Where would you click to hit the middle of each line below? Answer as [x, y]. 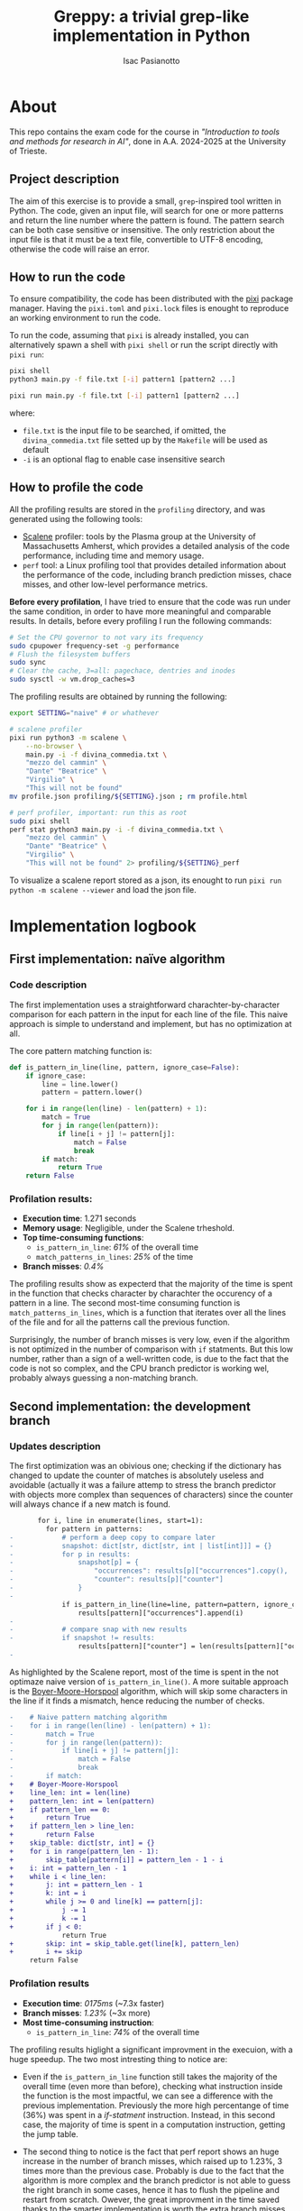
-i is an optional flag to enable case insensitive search [124, 459]
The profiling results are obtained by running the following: [118, 697]
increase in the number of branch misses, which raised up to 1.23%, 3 [152, 2161]
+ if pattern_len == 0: [60, 1810]
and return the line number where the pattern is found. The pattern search [147, 220]
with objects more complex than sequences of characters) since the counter [151, 1495]
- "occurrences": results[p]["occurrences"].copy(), [149, 1571]
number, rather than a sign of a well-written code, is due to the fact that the [149, 1359]
